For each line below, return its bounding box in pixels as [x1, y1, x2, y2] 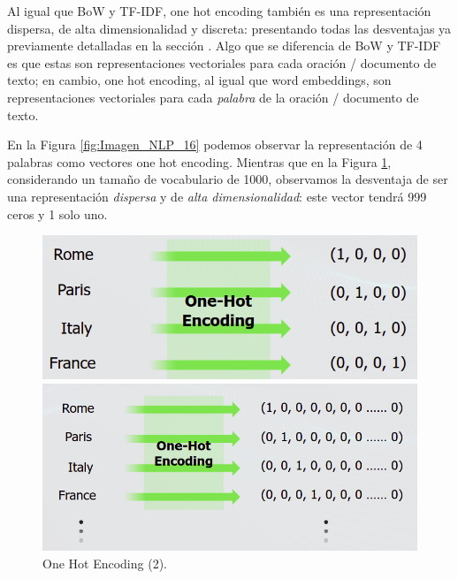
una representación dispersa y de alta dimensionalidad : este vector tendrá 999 [7, 187, 427, 205]
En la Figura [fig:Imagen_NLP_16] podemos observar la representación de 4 [7, 135, 423, 154]
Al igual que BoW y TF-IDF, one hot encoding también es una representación [7, 2, 431, 19]
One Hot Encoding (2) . [42, 553, 168, 572]
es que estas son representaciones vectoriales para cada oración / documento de [7, 53, 437, 72]
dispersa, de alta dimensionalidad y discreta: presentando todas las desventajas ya [7, 19, 452, 37]
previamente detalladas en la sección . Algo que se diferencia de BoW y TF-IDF [7, 36, 441, 55]
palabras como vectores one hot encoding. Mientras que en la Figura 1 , [7, 152, 392, 171]
